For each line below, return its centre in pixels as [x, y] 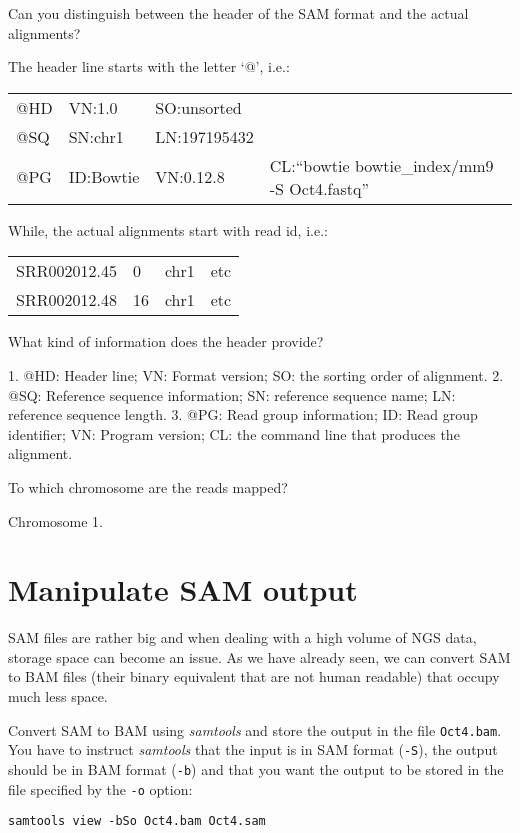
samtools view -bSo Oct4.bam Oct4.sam [137, 821]
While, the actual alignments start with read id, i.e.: [168, 229]
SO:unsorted [198, 107]
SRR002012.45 [66, 271]
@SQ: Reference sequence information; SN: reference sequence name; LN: [232, 394]
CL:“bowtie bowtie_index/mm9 [381, 165]
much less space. [58, 696]
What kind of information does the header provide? [166, 341]
